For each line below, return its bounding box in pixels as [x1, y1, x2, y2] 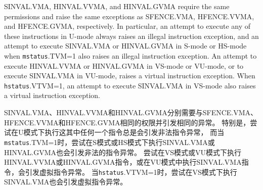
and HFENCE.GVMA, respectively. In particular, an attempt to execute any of [4, 21, 251, 31]
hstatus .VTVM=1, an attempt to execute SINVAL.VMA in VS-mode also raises [4, 80, 256, 90]
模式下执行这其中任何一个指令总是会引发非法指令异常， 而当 [23, 127, 225, 137]
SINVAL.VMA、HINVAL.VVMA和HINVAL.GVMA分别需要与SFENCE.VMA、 [4, 107, 258, 118]
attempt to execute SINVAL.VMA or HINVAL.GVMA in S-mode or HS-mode [4, 40, 247, 51]
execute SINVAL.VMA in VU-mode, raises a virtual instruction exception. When [4, 70, 255, 81]
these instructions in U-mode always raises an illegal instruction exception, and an [4, 30, 259, 41]
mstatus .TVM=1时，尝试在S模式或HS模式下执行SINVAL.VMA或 [4, 136, 215, 147]
